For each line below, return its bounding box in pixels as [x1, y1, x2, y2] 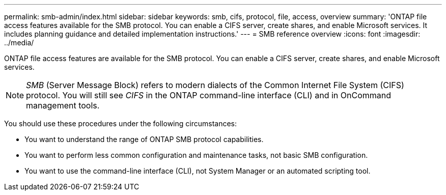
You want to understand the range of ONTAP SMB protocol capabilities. [24, 135, 264, 144]
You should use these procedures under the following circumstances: [4, 119, 237, 128]
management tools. [26, 100, 100, 110]
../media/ [4, 38, 34, 47]
